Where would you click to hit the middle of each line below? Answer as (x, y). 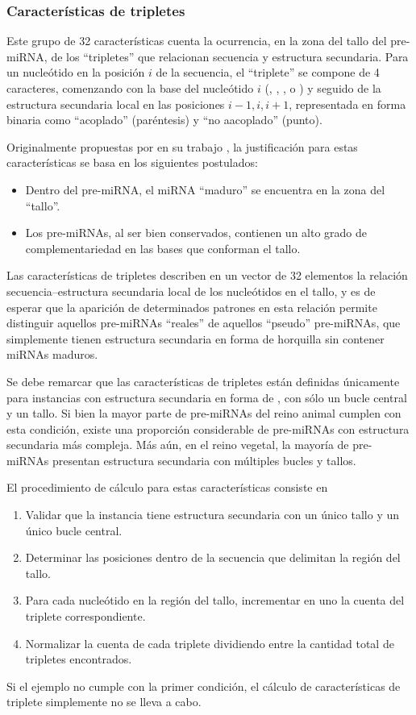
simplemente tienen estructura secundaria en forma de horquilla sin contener (196, 338)
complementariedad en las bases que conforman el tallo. (163, 248)
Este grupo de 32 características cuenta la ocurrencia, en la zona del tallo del (197, 41)
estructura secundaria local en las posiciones (116, 104)
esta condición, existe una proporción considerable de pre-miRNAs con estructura (208, 428)
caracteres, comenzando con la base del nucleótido (130, 88)
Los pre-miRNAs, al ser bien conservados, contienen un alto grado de (196, 233)
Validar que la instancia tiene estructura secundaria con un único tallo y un (212, 515)
